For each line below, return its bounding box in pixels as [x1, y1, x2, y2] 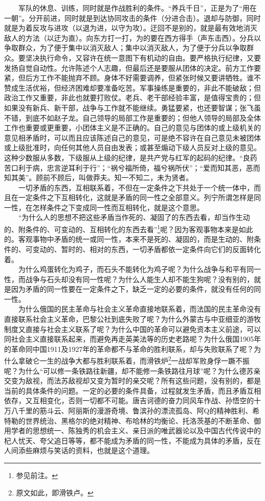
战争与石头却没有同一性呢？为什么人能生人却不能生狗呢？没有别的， [25, 273, 254, 284]
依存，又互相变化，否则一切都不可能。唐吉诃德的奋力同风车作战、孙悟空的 [4, 395, 254, 406]
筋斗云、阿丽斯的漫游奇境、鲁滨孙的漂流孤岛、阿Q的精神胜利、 [39, 405, 252, 416]
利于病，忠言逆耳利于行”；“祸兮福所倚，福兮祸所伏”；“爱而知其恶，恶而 [18, 162, 260, 173]
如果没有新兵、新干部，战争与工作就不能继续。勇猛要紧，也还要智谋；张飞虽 [4, 102, 261, 113]
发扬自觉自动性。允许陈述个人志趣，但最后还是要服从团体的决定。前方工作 [4, 62, 254, 73]
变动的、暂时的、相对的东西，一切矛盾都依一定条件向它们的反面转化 [32, 243, 261, 254]
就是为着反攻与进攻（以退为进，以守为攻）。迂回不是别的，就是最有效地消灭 [4, 22, 257, 33]
